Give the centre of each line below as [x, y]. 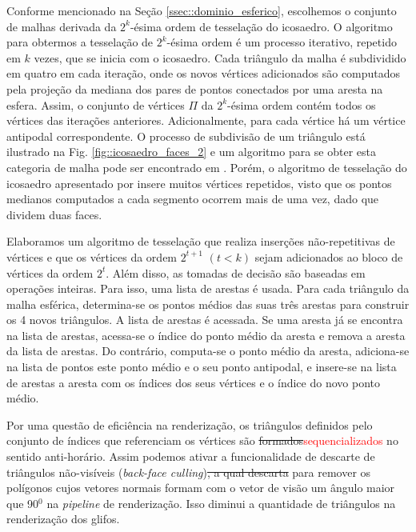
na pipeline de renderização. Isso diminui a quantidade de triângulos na [221, 503]
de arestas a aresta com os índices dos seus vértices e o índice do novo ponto [193, 382]
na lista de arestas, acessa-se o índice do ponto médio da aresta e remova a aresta [206, 335]
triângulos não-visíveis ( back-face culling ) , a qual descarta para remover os [189, 472]
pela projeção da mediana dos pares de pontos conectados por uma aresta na [195, 88]
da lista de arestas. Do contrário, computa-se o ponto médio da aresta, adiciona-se [208, 351]
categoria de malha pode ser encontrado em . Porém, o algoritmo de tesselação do [207, 167]
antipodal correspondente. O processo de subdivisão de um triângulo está [186, 136]
